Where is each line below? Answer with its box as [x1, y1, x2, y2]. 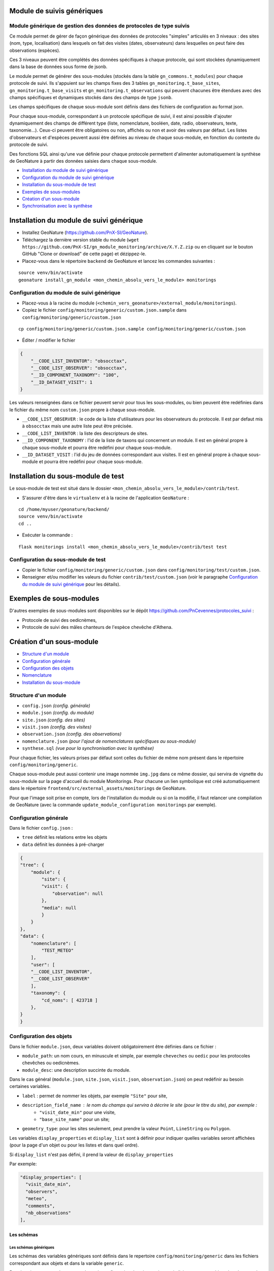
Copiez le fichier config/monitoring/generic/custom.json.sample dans [22, 307, 187, 313]
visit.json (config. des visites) [22, 724, 92, 730]
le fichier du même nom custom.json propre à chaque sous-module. [9, 407, 156, 413]
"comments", [25, 1203, 55, 1208]
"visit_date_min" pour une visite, [39, 1109, 116, 1115]
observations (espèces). [9, 47, 60, 53]
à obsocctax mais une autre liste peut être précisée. [22, 423, 133, 429]
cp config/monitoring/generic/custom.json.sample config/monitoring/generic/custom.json [18, 326, 246, 331]
